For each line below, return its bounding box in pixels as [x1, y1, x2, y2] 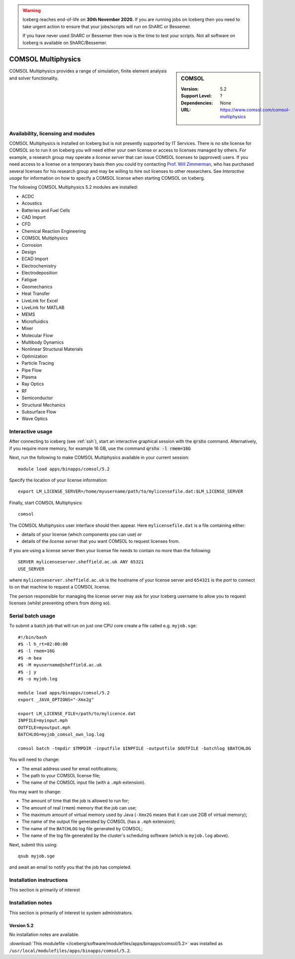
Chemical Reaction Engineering [21, 228, 86, 234]
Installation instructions [9, 877, 68, 884]
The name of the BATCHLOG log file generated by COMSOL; [21, 825, 143, 831]
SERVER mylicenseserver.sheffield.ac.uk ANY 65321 [18, 559, 144, 565]
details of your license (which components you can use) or [21, 531, 142, 537]
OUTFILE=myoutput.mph [18, 725, 71, 730]
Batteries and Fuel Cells [21, 207, 71, 213]
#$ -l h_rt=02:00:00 [18, 641, 68, 647]
